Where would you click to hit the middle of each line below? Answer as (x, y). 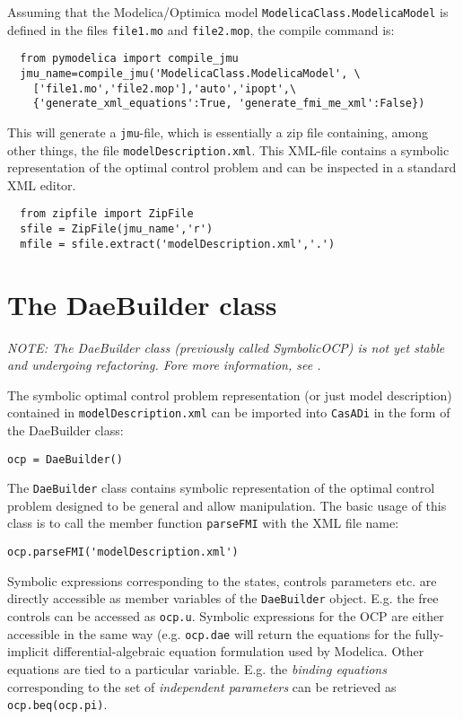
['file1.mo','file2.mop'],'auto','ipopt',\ (165, 88)
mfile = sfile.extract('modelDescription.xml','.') (178, 244)
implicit (28, 651)
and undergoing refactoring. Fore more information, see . (164, 365)
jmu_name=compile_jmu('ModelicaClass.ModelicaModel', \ (190, 73)
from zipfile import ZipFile (107, 214)
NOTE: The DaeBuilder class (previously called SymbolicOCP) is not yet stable (226, 347)
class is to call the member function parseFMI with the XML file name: (203, 523)
